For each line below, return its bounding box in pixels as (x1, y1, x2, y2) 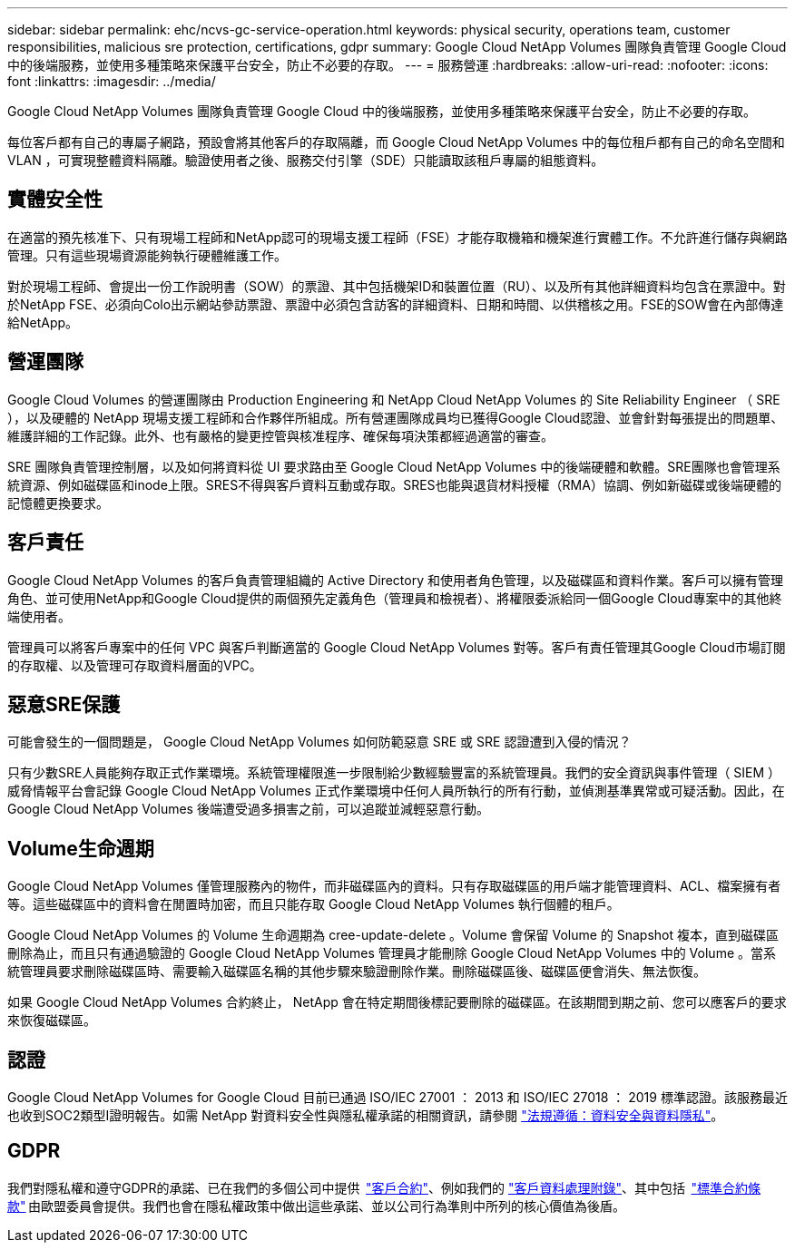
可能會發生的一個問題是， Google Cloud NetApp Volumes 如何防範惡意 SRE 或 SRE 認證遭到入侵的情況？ (7, 734, 632, 750)
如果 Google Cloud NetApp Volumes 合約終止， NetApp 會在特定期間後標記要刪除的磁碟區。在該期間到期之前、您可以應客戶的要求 (7, 994, 787, 1011)
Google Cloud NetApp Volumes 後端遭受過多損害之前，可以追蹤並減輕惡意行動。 (7, 801, 489, 817)
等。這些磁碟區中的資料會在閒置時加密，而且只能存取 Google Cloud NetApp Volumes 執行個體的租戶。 (7, 896, 620, 913)
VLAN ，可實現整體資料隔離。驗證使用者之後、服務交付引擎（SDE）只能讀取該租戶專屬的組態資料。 (7, 152, 604, 168)
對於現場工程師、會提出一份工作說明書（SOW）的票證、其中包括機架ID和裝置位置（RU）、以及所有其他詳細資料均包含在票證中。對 (7, 278, 786, 294)
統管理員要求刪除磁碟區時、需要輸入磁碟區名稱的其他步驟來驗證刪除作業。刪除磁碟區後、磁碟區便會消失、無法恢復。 (7, 963, 706, 980)
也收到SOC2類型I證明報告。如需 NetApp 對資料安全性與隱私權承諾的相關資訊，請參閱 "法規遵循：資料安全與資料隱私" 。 (7, 1108, 724, 1124)
